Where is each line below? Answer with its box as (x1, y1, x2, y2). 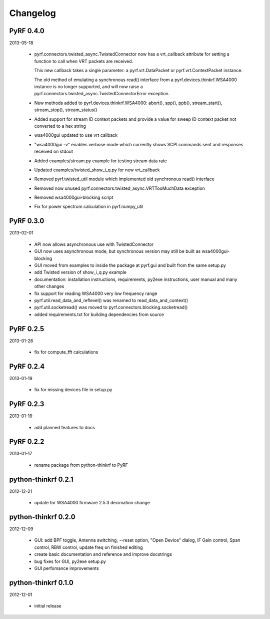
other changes (34, 283, 64, 289)
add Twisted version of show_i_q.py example (34, 269, 127, 275)
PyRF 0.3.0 (9, 217, 44, 225)
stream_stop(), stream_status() (34, 107, 97, 113)
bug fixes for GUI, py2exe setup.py (34, 558, 106, 564)
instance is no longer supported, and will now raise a (34, 84, 143, 90)
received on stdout (34, 148, 73, 155)
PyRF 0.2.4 (9, 362, 45, 371)
